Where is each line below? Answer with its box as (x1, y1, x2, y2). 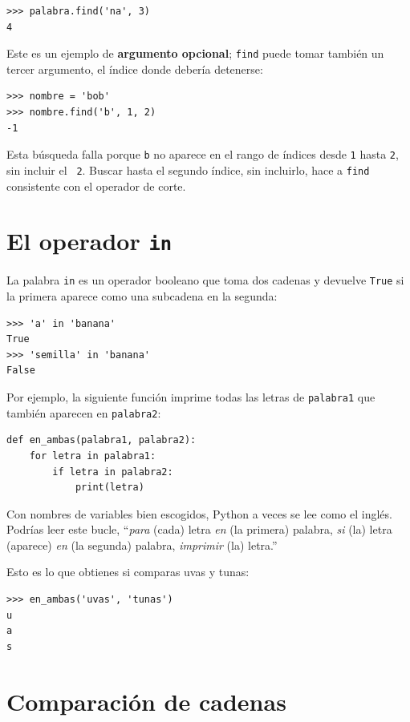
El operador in (6, 224, 173, 257)
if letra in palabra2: (52, 466, 173, 478)
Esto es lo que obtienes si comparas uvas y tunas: (6, 563, 250, 580)
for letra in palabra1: (29, 450, 156, 462)
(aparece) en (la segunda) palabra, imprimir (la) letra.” (6, 536, 278, 553)
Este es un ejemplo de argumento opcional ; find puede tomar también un (6, 45, 384, 62)
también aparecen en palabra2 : (6, 404, 161, 421)
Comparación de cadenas (6, 684, 286, 717)
